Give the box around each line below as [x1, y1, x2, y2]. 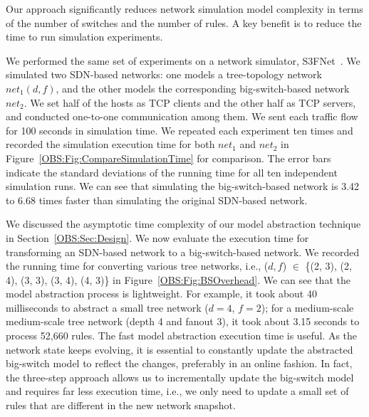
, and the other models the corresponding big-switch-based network [56, 80, 350, 95]
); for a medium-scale [261, 300, 354, 315]
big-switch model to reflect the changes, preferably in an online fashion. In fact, [6, 356, 353, 371]
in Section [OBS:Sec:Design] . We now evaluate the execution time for [6, 230, 309, 245]
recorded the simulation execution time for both [6, 137, 215, 152]
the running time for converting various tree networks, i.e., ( [6, 258, 269, 273]
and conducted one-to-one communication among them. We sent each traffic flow [6, 109, 358, 124]
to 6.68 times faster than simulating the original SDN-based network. [6, 192, 308, 207]
